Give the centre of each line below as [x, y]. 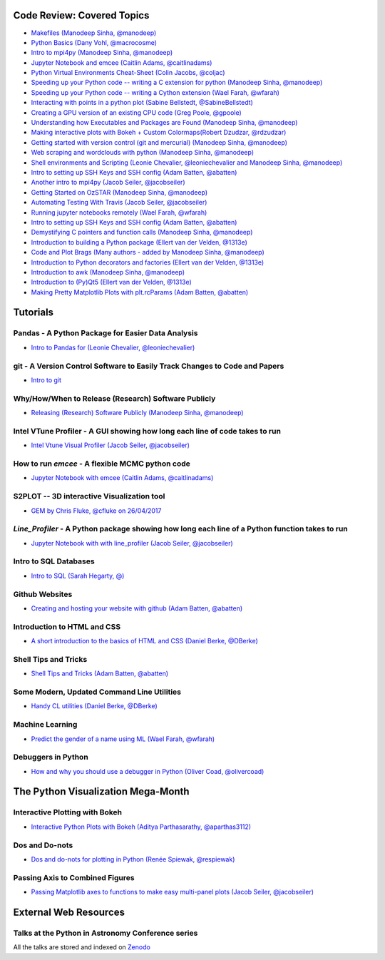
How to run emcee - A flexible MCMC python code [102, 464]
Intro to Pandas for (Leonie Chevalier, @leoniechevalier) [113, 347]
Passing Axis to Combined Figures [74, 877]
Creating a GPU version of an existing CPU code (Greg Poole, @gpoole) [136, 112]
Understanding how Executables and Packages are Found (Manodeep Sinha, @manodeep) [164, 123]
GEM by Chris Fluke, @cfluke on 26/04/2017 [96, 511]
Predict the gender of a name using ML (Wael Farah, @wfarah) [123, 739]
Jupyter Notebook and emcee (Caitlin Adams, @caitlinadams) [122, 62]
